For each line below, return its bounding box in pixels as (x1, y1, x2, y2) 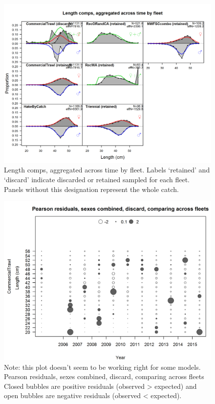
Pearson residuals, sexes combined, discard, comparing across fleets (4, 371, 204, 382)
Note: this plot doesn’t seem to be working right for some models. (4, 361, 201, 372)
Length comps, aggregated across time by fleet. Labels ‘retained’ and (4, 165, 210, 175)
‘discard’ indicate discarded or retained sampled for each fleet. (4, 174, 190, 185)
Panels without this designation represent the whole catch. (4, 184, 179, 194)
